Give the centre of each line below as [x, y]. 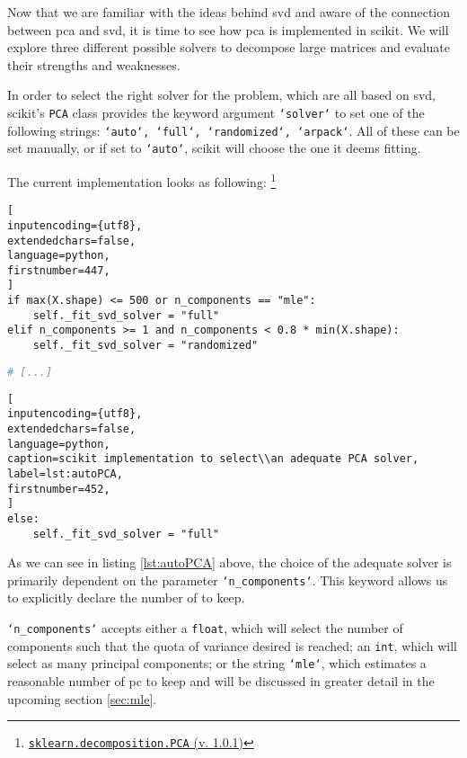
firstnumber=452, [59, 489]
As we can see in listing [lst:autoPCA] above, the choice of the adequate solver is [229, 562]
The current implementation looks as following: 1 [142, 180]
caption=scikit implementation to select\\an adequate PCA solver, [213, 459]
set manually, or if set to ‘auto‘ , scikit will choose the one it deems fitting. [214, 148]
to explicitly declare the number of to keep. [126, 597]
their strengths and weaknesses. [94, 64]
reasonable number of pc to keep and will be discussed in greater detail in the [221, 681]
